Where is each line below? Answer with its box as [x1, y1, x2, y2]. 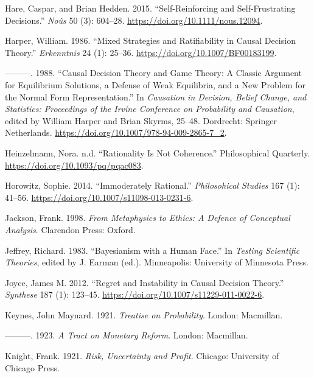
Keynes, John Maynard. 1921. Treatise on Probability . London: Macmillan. [5, 308, 283, 321]
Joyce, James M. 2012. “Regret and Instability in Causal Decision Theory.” [5, 276, 284, 289]
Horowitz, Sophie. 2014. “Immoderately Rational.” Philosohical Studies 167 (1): [5, 179, 300, 192]
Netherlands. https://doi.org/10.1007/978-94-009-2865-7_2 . [5, 126, 227, 139]
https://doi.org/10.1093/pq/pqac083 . [5, 158, 144, 171]
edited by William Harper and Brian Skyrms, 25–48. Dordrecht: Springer [5, 114, 277, 127]
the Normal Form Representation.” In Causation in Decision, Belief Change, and [5, 90, 307, 103]
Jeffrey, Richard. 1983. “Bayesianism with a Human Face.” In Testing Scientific [5, 243, 300, 256]
